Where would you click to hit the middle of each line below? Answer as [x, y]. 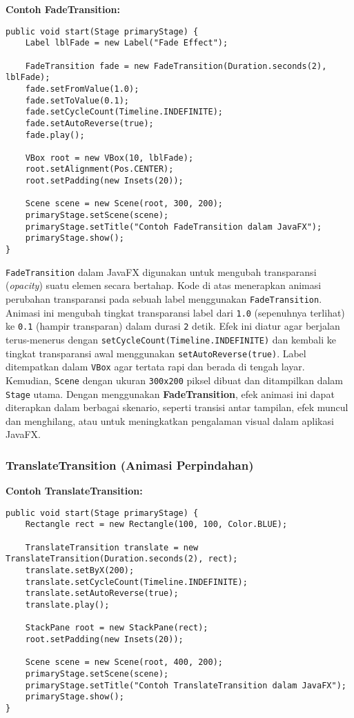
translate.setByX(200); [80, 571]
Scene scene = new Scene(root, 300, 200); [124, 204]
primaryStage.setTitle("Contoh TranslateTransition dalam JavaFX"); [186, 685]
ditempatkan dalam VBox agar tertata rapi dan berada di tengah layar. [155, 367]
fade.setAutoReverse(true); [89, 123]
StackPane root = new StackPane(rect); [117, 628]
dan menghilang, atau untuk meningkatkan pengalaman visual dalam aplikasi [170, 420]
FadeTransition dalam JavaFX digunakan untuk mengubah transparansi [161, 271]
